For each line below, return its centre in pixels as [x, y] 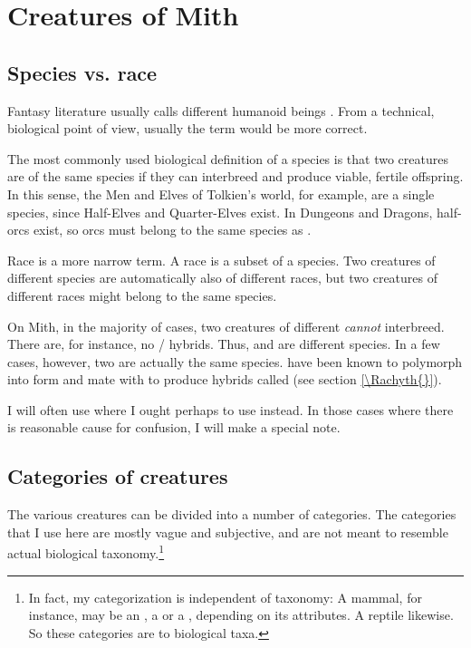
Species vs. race [82, 72]
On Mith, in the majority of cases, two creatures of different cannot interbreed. [226, 326]
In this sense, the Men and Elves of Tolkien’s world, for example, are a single [221, 193]
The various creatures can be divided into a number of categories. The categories [232, 514]
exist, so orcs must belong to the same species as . [172, 230]
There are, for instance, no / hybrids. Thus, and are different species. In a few [224, 344]
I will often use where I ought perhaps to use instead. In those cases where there [231, 409]
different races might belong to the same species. [142, 295]
